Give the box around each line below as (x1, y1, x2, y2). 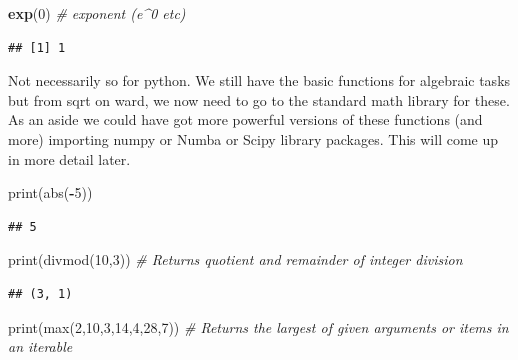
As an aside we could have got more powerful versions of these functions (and (8, 109, 483, 130)
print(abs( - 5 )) (8, 182, 93, 203)
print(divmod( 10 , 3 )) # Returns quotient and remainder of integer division (8, 249, 463, 270)
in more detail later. (8, 148, 131, 169)
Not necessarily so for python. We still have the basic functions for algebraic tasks (8, 70, 511, 91)
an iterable (8, 336, 73, 357)
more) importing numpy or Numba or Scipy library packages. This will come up (8, 128, 499, 149)
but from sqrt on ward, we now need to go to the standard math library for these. (8, 89, 510, 110)
